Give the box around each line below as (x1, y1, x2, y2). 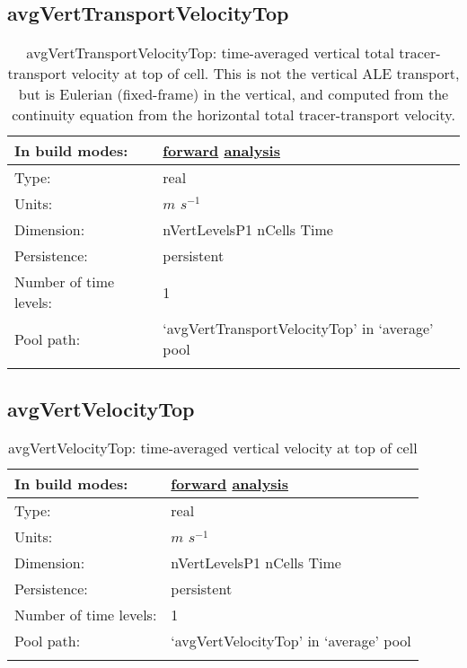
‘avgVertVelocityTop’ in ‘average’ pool (171, 630, 411, 652)
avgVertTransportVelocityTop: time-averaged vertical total (26, 42, 395, 64)
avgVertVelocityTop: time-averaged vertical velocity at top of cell (7, 437, 418, 459)
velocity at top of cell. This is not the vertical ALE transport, (71, 63, 460, 84)
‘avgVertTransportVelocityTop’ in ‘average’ (163, 318, 434, 339)
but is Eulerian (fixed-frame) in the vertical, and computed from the (18, 83, 449, 105)
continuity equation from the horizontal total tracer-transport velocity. (12, 104, 455, 126)
